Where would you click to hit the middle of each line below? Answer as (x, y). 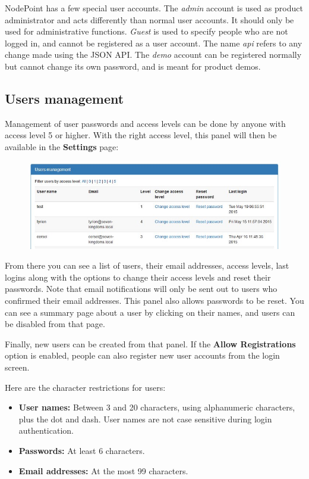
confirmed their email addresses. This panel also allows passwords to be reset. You (154, 301)
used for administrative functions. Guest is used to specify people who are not (146, 31)
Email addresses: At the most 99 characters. (103, 470)
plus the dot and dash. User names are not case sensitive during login (145, 419)
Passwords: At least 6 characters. (82, 450)
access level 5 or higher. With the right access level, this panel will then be (141, 135)
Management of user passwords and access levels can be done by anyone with (145, 123)
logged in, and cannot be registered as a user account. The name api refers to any (154, 43)
